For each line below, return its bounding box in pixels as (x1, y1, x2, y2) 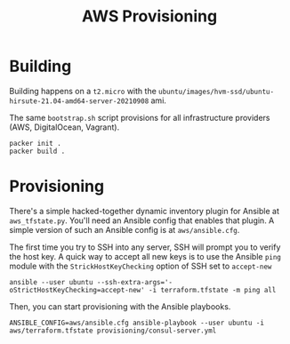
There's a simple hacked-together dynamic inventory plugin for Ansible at (9, 205, 280, 216)
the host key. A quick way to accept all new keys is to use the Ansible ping (9, 251, 282, 261)
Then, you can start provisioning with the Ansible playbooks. (9, 300, 231, 312)
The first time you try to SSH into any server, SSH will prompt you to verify (9, 242, 281, 252)
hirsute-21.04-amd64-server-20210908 (9, 96, 149, 106)
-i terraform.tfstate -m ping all (148, 285, 277, 294)
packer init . (9, 139, 62, 148)
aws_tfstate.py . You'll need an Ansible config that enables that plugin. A (9, 215, 275, 226)
